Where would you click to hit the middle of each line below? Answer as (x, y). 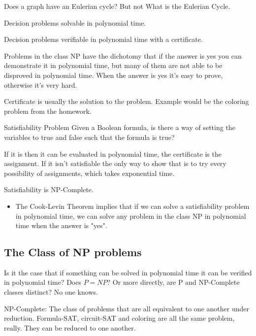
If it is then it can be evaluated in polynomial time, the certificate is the (113, 153)
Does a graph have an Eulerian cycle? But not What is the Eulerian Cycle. (117, 6)
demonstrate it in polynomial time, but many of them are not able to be (113, 65)
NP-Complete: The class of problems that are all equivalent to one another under (127, 308)
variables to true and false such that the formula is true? (89, 137)
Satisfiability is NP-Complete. (49, 189)
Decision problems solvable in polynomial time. (75, 22)
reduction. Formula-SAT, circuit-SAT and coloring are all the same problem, (119, 318)
